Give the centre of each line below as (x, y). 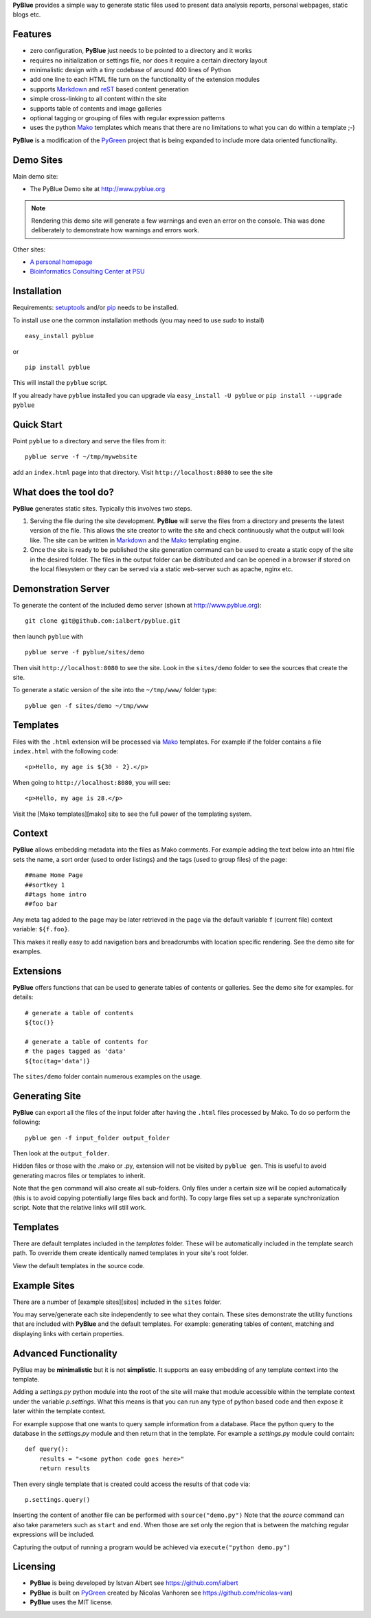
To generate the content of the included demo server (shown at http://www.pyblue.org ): (137, 605)
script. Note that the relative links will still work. (79, 1208)
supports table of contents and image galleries (96, 108)
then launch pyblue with (48, 636)
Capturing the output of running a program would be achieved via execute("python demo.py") (152, 1547)
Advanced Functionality (65, 1353)
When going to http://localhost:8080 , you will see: (92, 782)
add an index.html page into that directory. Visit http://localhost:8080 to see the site (143, 472)
